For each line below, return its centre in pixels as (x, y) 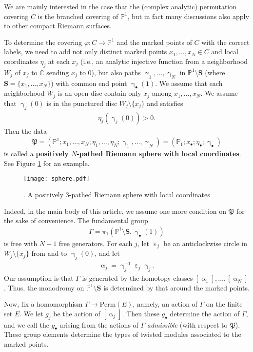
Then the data (25, 131)
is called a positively (36, 154)
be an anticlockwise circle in (205, 243)
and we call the (27, 324)
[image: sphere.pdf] (57, 179)
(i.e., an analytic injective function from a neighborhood (164, 61)
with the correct (225, 42)
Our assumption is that (39, 278)
